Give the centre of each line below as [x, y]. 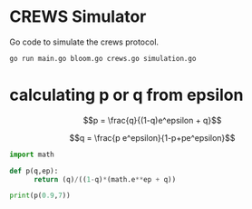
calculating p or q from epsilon [126, 95]
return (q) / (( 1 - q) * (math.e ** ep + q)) [105, 179]
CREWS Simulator [78, 17]
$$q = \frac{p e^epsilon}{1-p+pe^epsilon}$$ [152, 137]
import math [32, 154]
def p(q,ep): [34, 171]
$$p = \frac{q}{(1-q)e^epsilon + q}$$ [152, 120]
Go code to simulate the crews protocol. [84, 42]
